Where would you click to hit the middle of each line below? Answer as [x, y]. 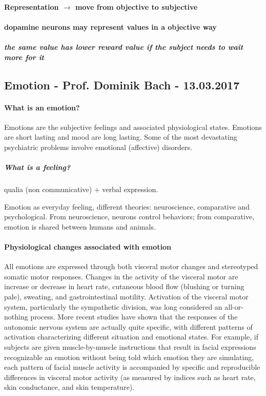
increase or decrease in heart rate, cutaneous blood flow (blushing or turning [124, 286]
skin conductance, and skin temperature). [69, 387]
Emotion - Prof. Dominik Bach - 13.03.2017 [122, 84]
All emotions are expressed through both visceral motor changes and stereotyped [131, 266]
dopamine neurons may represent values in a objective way [110, 26]
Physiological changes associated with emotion [88, 247]
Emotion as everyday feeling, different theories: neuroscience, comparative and [127, 206]
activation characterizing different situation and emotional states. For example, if [131, 337]
